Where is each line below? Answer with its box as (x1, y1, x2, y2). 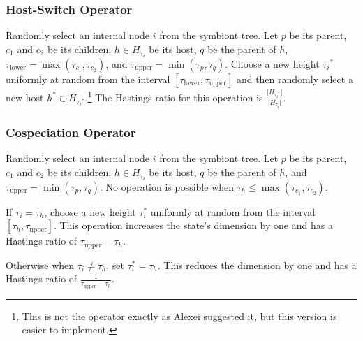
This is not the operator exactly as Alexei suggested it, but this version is (22, 308, 337, 323)
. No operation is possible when (100, 179, 235, 194)
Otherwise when (6, 257, 75, 272)
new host (6, 89, 44, 104)
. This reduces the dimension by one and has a (157, 257, 357, 272)
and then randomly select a (236, 71, 353, 86)
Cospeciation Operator (6, 123, 136, 140)
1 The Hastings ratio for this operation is (87, 87, 263, 104)
